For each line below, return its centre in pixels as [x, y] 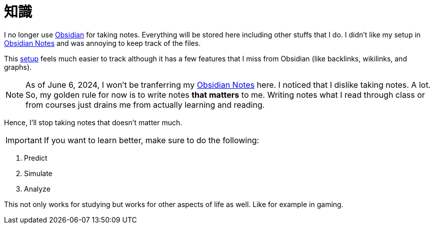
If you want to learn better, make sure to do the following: [151, 140]
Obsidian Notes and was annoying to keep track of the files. [102, 43]
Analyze [37, 189]
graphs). [18, 67]
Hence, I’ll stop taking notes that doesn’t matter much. [93, 122]
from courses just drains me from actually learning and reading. [145, 105]
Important [24, 140]
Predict [36, 158]
